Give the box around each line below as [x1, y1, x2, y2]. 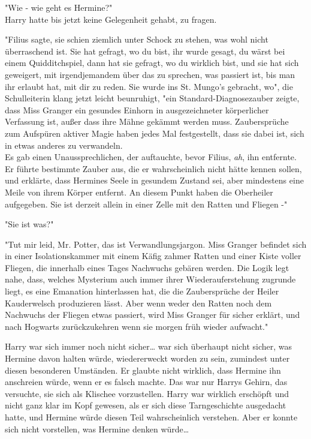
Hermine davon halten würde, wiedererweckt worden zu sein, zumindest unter [5, 352, 290, 365]
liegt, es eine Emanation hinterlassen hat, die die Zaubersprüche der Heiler [5, 285, 279, 297]
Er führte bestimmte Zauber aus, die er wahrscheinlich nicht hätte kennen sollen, [5, 162, 302, 175]
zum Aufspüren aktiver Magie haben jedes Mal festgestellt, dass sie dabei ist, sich [5, 127, 304, 139]
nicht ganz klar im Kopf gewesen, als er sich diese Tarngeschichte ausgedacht [5, 399, 286, 411]
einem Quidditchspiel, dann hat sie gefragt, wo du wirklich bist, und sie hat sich [5, 56, 299, 69]
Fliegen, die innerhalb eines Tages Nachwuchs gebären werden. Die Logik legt [5, 261, 289, 273]
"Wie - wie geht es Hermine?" [5, 1, 113, 13]
